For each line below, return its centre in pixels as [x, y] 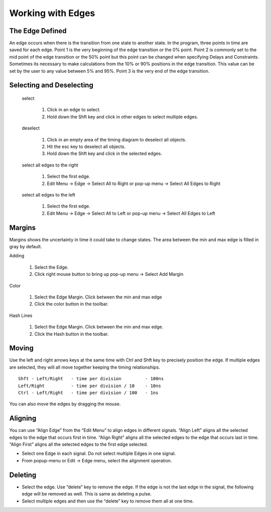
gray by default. [26, 247]
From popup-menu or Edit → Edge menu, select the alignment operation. [97, 460]
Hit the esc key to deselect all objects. [86, 146]
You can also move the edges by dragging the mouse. [65, 404]
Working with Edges [52, 13]
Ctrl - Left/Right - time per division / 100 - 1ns [88, 393]
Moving [21, 348]
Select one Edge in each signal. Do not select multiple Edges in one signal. [99, 453]
